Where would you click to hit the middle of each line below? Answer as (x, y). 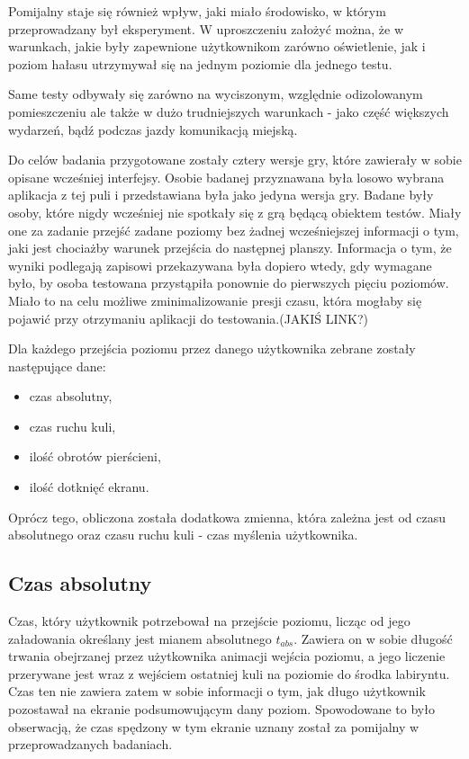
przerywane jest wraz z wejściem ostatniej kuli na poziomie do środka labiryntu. (229, 673)
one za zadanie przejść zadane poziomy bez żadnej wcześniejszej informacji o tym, (234, 230)
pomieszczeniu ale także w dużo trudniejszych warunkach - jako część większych (229, 111)
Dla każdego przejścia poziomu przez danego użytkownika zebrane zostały (212, 348)
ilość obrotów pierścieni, (95, 456)
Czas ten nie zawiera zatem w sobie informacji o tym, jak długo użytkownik (217, 691)
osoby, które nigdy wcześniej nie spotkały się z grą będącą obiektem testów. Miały (235, 212)
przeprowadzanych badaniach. (90, 744)
